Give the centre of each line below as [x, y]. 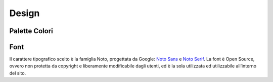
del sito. [18, 73]
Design [25, 13]
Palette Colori [31, 31]
